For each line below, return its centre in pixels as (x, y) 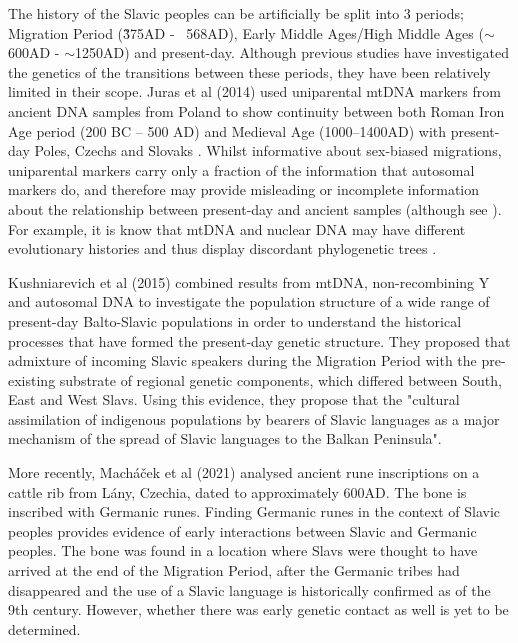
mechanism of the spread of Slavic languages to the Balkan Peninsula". (225, 438)
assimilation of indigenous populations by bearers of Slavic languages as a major (254, 418)
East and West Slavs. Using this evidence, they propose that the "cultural (234, 399)
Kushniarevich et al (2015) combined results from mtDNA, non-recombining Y (249, 281)
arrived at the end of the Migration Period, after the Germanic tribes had (234, 570)
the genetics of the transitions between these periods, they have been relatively (249, 71)
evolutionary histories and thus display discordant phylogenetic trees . (222, 248)
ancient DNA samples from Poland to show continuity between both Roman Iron (256, 110)
